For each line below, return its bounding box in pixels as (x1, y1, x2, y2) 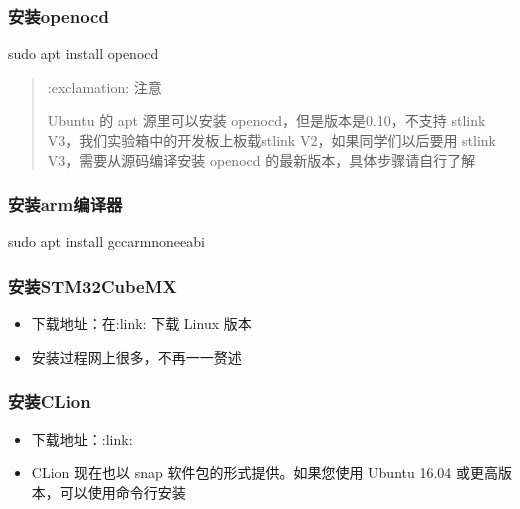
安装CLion (8, 389, 91, 414)
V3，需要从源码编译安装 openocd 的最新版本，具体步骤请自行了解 (47, 149, 476, 170)
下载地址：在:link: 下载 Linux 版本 (31, 313, 252, 334)
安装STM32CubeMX (8, 273, 177, 298)
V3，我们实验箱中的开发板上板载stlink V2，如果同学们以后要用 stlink (47, 130, 496, 150)
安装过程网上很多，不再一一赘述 (31, 346, 242, 367)
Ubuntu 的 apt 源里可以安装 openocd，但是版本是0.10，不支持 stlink (47, 110, 486, 131)
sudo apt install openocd (8, 43, 159, 64)
